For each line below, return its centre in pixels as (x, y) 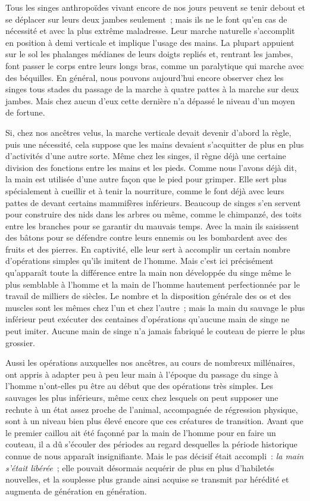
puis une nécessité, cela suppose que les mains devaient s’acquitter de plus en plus (155, 144)
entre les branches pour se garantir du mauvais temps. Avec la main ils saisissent (152, 225)
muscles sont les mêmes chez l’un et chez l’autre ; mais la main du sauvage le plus (155, 307)
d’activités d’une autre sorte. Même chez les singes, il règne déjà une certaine (146, 156)
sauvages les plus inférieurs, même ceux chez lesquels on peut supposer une (142, 397)
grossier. (21, 342)
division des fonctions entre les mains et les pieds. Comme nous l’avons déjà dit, (151, 167)
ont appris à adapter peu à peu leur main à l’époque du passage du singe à (142, 374)
